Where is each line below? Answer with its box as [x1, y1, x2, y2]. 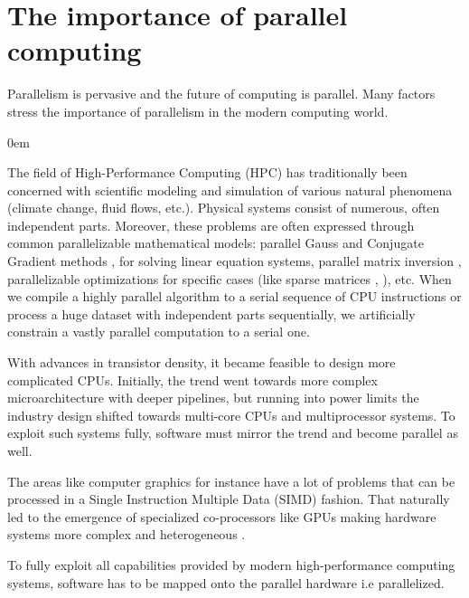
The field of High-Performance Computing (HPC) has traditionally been [7, 163, 408, 182]
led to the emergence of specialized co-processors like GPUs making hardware [7, 507, 436, 526]
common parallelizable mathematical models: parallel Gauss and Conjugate [7, 233, 424, 252]
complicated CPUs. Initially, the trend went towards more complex [7, 370, 378, 389]
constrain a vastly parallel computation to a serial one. [7, 322, 310, 341]
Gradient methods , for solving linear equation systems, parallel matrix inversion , [7, 252, 462, 271]
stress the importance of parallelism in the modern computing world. [7, 101, 389, 120]
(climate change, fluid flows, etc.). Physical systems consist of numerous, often [7, 198, 440, 217]
